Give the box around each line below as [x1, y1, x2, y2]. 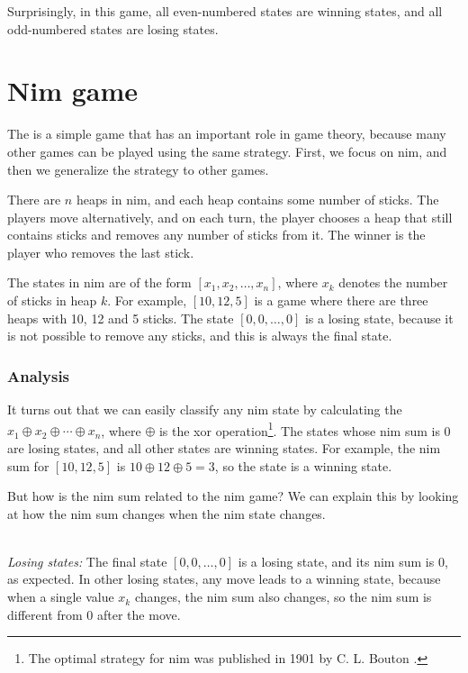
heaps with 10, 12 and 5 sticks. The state [7, 308, 234, 327]
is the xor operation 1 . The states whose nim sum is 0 [158, 418, 451, 440]
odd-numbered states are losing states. [7, 19, 219, 38]
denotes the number [338, 273, 448, 292]
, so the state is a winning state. [214, 456, 392, 475]
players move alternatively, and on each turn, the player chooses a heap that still [7, 207, 453, 226]
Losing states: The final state [7, 551, 167, 570]
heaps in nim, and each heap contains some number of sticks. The [76, 190, 439, 209]
